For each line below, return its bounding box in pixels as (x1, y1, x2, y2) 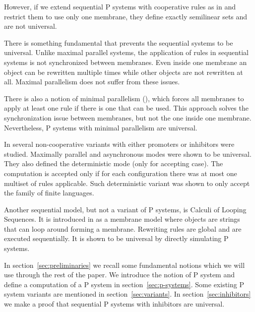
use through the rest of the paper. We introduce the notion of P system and (4, 269, 235, 280)
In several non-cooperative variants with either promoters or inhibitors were (4, 139, 235, 149)
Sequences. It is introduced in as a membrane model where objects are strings (4, 214, 240, 224)
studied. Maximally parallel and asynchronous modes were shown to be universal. (4, 148, 252, 159)
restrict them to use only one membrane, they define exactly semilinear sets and (4, 11, 248, 21)
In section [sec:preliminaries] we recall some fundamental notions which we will (4, 259, 245, 270)
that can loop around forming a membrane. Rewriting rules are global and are (4, 223, 242, 234)
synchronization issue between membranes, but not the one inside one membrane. (4, 112, 252, 123)
